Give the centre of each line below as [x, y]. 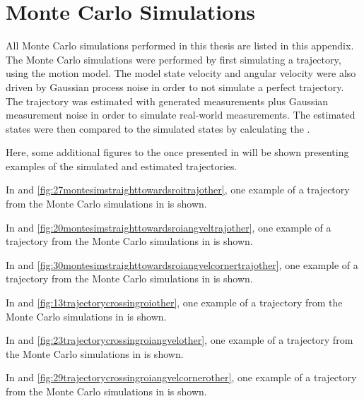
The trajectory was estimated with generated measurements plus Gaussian [167, 101]
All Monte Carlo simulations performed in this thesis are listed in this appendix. [180, 46]
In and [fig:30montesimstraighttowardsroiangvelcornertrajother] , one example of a [182, 264]
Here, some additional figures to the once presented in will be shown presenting [177, 152]
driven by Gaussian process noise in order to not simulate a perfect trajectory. [175, 86]
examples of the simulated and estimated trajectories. [122, 166]
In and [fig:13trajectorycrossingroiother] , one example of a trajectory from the [174, 303]
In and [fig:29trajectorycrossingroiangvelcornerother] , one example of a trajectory [181, 377]
